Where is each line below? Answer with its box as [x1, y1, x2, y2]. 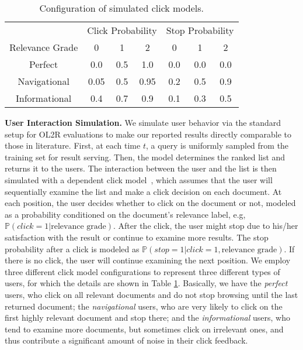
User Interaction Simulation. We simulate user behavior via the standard [5, 116, 281, 128]
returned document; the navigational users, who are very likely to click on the [5, 300, 283, 312]
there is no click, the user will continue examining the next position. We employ [5, 254, 291, 266]
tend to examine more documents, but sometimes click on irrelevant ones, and [5, 322, 284, 335]
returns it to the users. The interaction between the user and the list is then [5, 162, 277, 174]
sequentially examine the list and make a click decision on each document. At [5, 185, 282, 197]
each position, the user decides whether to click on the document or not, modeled [5, 197, 296, 209]
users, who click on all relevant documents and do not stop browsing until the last [5, 288, 298, 300]
